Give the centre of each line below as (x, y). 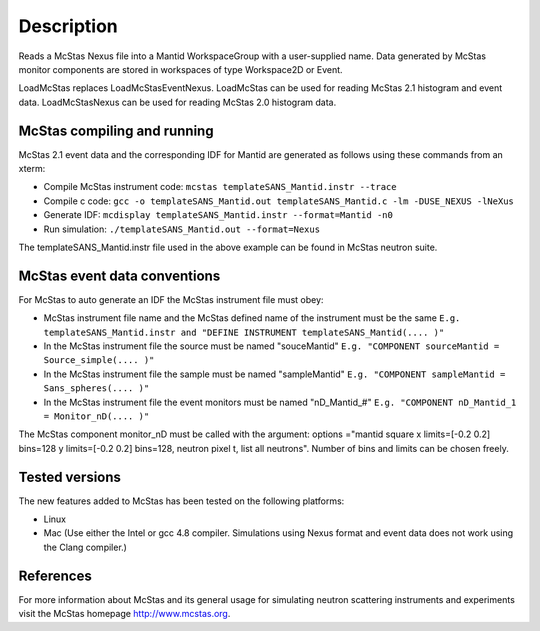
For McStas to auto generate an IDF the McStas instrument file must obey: (171, 299)
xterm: (32, 169)
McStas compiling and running (116, 130)
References (55, 575)
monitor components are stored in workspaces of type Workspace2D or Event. (181, 69)
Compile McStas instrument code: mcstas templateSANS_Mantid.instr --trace (220, 187)
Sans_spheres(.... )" (96, 388)
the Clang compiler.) (85, 547)
